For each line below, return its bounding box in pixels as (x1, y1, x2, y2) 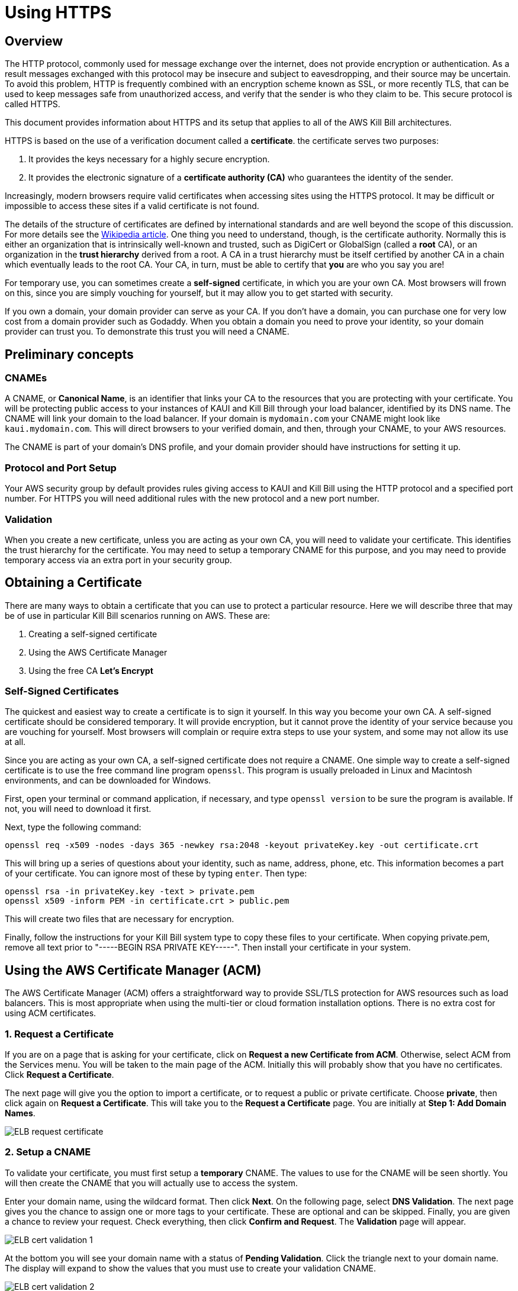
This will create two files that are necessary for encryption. (5, 914, 234, 924)
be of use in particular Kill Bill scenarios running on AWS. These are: (5, 610, 271, 621)
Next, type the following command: (5, 822, 141, 833)
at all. (5, 737, 26, 747)
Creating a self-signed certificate (28, 628, 157, 639)
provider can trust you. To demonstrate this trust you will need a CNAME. (5, 326, 289, 337)
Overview (5, 33, 63, 49)
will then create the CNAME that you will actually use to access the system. (5, 1177, 298, 1188)
